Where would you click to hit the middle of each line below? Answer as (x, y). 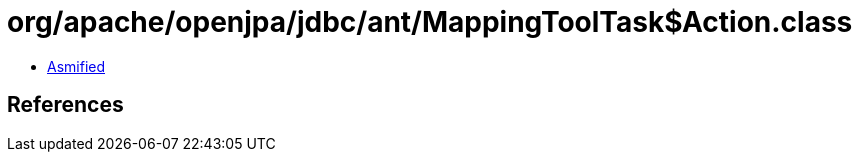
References (65, 105)
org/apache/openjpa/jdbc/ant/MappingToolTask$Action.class (430, 22)
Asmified (76, 66)
